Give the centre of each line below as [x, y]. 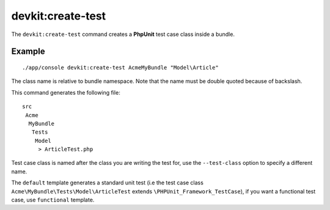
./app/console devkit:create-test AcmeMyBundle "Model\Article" [121, 67]
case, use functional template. [53, 200]
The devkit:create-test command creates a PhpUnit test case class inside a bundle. [123, 34]
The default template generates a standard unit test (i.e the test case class [108, 183]
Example [28, 52]
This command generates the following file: [66, 92]
